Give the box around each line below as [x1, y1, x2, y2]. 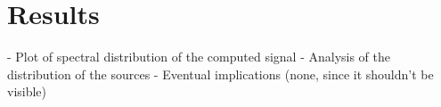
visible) [7, 82, 47, 101]
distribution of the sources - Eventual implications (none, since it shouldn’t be [7, 64, 434, 83]
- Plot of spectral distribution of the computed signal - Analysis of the [7, 47, 391, 66]
